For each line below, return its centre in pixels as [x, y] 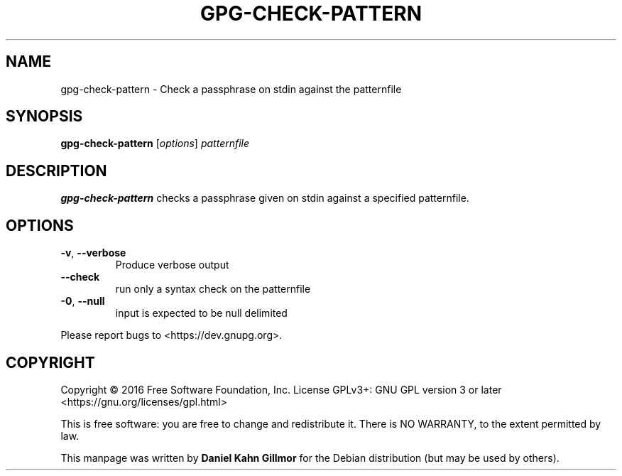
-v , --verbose [93, 253]
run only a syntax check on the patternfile [213, 289]
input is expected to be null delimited [201, 313]
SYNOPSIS [44, 117]
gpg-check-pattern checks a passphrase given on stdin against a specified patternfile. [265, 198]
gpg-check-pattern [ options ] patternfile [155, 144]
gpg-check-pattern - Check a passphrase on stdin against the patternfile [231, 89]
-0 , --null [83, 301]
